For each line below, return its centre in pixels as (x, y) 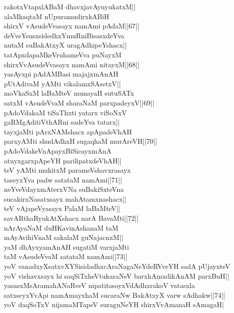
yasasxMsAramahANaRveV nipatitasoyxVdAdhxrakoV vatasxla (100, 285)
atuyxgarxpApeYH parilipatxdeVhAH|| (63, 160)
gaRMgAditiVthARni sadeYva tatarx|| (62, 122)
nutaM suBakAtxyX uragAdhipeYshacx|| (65, 45)
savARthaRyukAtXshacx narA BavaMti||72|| (71, 218)
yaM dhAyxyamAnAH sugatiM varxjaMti (66, 247)
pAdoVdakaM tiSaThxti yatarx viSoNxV (65, 112)
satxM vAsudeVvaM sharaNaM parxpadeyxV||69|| (79, 102)
